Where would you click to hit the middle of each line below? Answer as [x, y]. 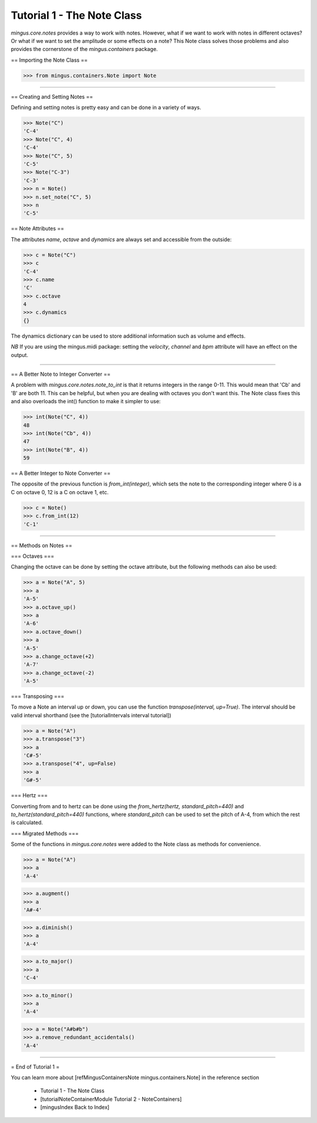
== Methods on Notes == [42, 545]
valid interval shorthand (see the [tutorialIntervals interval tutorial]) [91, 715]
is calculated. [27, 822]
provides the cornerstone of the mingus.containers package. [84, 49]
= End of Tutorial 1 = [35, 1067]
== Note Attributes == [38, 228]
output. [20, 355]
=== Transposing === [38, 696]
